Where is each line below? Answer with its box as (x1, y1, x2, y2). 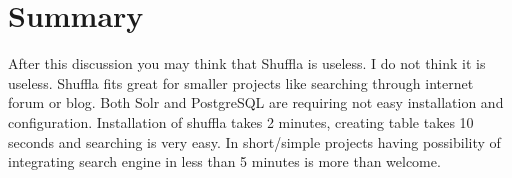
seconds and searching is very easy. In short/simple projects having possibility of (8, 131, 501, 152)
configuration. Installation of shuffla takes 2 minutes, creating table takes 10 (8, 111, 474, 132)
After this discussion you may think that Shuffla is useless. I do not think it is (8, 53, 486, 74)
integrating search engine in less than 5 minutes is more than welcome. (8, 151, 441, 172)
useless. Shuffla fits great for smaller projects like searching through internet (8, 72, 474, 93)
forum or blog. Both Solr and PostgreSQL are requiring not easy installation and (8, 92, 504, 113)
